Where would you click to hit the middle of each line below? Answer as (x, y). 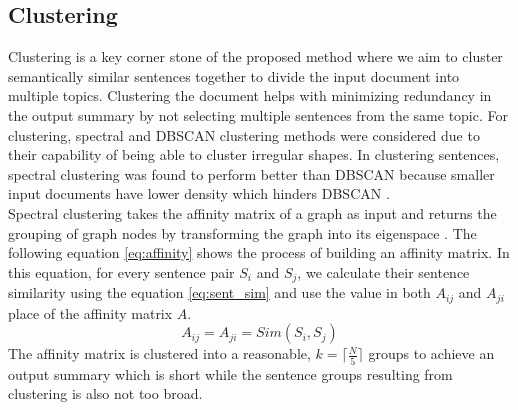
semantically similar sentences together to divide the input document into (234, 75)
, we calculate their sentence (383, 271)
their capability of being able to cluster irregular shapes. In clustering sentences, (254, 154)
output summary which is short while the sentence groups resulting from (230, 373)
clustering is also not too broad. (105, 393)
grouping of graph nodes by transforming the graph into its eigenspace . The (242, 232)
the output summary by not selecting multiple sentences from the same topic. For (258, 114)
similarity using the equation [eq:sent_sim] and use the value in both (219, 292)
